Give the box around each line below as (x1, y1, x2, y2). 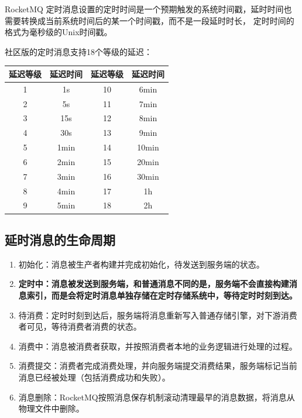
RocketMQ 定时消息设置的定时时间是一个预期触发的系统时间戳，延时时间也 (5, 3, 292, 15)
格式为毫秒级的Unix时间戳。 (5, 26, 112, 38)
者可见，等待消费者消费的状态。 (18, 320, 142, 333)
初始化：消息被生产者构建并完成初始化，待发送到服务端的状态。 (18, 258, 265, 270)
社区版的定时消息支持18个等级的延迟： (5, 45, 152, 57)
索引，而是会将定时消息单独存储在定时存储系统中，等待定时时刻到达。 (26, 289, 297, 301)
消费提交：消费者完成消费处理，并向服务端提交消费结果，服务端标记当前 (18, 359, 297, 372)
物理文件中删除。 (18, 402, 84, 414)
